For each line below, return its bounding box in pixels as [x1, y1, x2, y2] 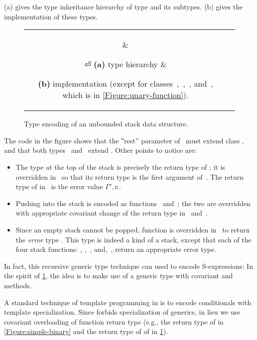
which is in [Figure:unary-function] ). [62, 89, 189, 101]
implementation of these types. [4, 11, 98, 21]
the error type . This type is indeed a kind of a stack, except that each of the [15, 234, 252, 244]
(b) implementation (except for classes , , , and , [38, 78, 213, 90]
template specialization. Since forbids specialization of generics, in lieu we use [4, 307, 241, 317]
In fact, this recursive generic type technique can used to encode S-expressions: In [4, 260, 253, 271]
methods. [4, 280, 32, 290]
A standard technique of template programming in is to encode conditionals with [4, 297, 252, 307]
